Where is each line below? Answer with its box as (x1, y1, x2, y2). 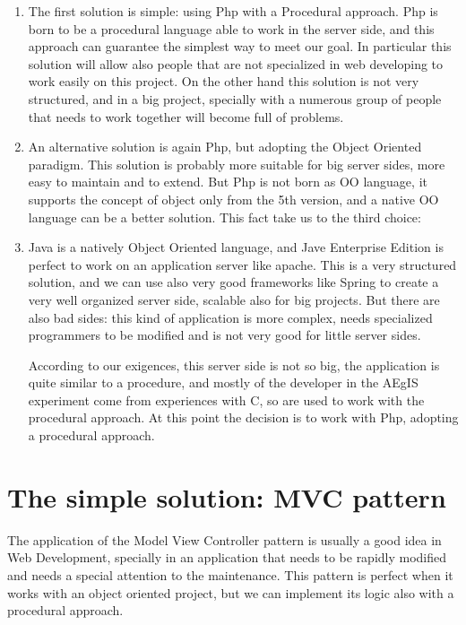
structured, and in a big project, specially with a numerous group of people (28, 89, 442, 108)
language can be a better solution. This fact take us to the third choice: (28, 207, 421, 226)
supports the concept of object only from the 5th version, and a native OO (28, 189, 439, 208)
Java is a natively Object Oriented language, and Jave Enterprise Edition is (28, 238, 444, 256)
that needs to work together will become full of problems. (28, 107, 344, 126)
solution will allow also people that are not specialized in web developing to (28, 54, 444, 73)
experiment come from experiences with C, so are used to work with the (28, 390, 425, 409)
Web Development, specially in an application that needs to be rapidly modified (7, 548, 447, 567)
